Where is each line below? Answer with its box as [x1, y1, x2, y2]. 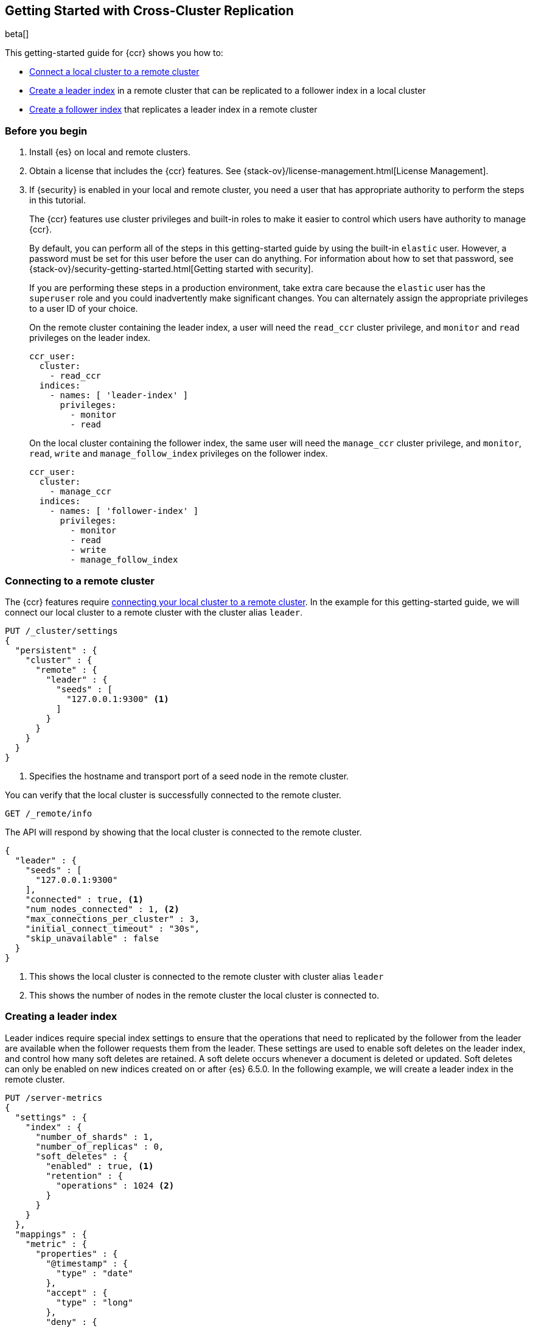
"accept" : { [46, 1287, 108, 1298]
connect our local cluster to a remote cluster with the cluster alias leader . [5, 606, 303, 617]
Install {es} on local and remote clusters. [29, 147, 191, 158]
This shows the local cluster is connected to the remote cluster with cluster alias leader [29, 971, 384, 982]
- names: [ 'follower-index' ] [49, 506, 199, 516]
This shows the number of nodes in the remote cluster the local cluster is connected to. [29, 989, 380, 1000]
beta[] [5, 29, 29, 40]
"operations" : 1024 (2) [56, 1180, 175, 1190]
